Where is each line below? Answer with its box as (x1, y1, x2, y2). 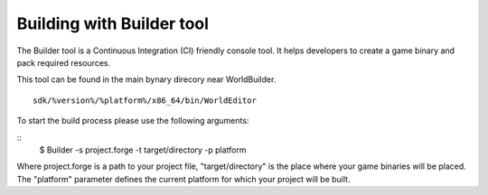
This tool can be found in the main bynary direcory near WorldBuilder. (16, 74, 277, 85)
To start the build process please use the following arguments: (16, 116, 249, 126)
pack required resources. (16, 57, 111, 68)
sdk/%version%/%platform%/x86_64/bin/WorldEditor (33, 95, 258, 106)
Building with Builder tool (16, 14, 210, 33)
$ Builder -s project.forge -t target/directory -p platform (39, 144, 248, 155)
